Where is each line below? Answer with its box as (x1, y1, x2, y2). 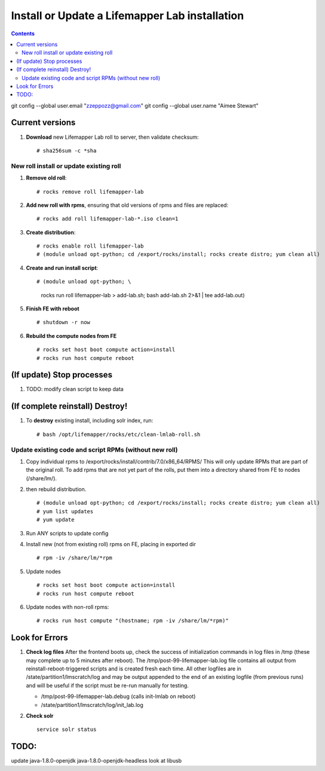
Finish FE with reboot (26, 305, 80, 312)
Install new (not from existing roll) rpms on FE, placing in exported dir (26, 541, 197, 548)
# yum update (36, 516, 75, 523)
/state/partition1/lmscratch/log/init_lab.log (41, 701, 143, 708)
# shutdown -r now (36, 319, 91, 326)
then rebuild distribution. (26, 486, 87, 493)
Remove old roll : (26, 174, 67, 182)
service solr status (36, 726, 97, 733)
